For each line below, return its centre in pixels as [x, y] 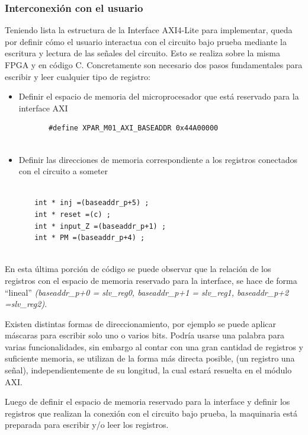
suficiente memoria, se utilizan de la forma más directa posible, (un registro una [150, 358]
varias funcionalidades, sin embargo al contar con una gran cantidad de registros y [154, 346]
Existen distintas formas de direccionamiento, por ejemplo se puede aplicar [141, 323]
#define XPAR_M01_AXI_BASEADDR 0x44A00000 [133, 128]
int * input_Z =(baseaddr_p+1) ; [100, 226]
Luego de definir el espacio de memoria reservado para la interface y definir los [147, 402]
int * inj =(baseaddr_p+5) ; [92, 203]
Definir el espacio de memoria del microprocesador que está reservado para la [159, 96]
